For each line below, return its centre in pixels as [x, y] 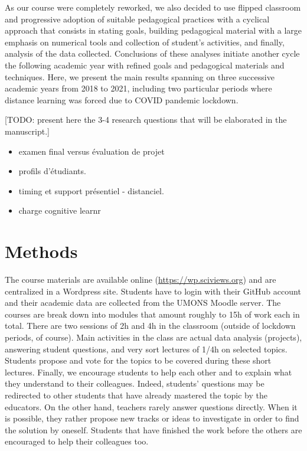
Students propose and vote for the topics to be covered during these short [138, 360]
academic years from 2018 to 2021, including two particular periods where [138, 88]
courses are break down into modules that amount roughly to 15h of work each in [152, 314]
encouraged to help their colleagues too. [77, 441]
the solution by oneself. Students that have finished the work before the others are [153, 429]
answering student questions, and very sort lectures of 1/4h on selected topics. [146, 349]
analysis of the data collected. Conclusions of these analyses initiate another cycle [152, 53]
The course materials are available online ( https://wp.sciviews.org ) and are [141, 280]
